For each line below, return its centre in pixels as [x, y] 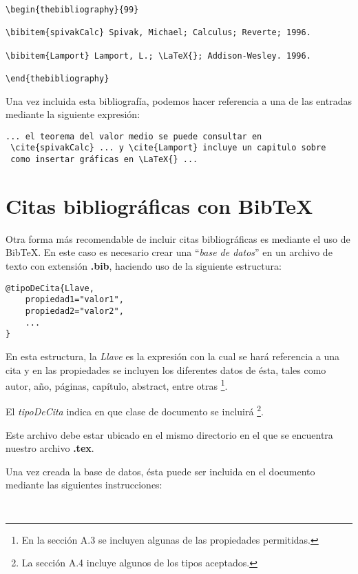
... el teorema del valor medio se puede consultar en [134, 136]
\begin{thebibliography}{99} [72, 10]
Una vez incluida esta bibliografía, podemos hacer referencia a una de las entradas [179, 100]
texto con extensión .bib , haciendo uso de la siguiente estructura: [144, 266]
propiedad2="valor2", [74, 311]
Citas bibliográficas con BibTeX [159, 205]
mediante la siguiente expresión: [73, 114]
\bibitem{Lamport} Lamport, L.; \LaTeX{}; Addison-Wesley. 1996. [158, 56]
